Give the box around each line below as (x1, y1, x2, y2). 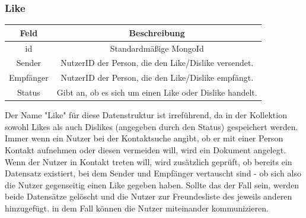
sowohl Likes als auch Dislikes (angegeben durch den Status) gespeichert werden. (5, 120, 298, 132)
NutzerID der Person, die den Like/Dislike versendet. (60, 56, 254, 69)
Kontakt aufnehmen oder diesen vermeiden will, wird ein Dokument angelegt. (5, 143, 286, 156)
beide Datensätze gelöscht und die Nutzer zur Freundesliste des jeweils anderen (5, 190, 292, 203)
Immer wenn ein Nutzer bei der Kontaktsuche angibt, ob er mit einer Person (5, 132, 283, 144)
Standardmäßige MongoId (110, 42, 204, 54)
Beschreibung (129, 26, 185, 39)
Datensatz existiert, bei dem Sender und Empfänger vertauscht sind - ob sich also (5, 167, 301, 179)
